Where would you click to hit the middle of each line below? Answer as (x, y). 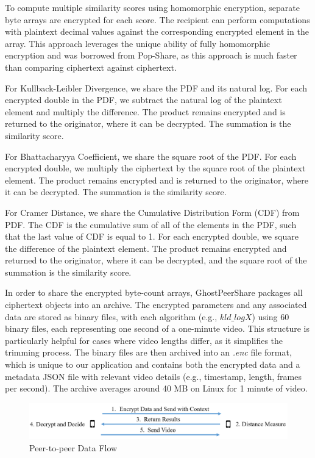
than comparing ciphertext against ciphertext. (91, 67)
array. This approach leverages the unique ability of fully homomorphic (138, 43)
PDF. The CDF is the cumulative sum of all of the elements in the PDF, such (151, 224)
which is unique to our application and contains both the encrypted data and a (153, 364)
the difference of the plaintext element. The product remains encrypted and (146, 248)
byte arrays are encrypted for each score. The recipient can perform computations (157, 19)
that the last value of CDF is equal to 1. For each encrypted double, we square (152, 236)
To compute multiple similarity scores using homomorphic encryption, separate (152, 7)
